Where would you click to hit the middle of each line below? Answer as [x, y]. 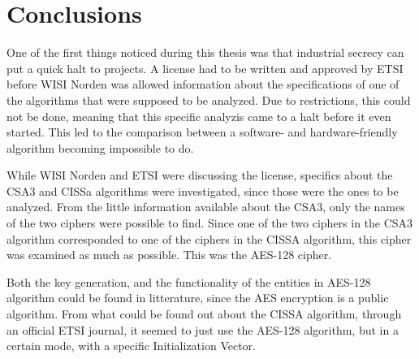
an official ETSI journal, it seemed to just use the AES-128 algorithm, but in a [203, 329]
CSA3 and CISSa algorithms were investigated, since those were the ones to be [203, 190]
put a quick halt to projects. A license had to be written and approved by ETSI [205, 68]
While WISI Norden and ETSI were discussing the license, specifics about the [200, 175]
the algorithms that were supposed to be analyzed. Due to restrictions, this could [209, 99]
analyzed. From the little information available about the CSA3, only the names [206, 207]
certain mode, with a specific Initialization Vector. [131, 346]
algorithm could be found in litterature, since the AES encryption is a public [198, 298]
